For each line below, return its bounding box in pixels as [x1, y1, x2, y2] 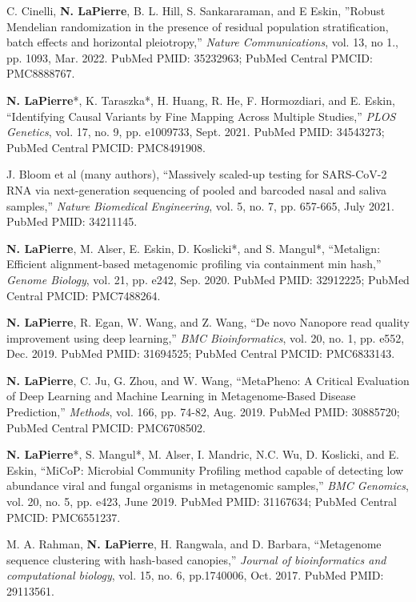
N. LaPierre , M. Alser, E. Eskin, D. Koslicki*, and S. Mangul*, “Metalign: [6, 239, 381, 256]
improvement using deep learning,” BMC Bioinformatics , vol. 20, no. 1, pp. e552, [6, 329, 405, 346]
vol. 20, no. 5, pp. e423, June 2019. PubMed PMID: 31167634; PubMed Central [6, 493, 397, 510]
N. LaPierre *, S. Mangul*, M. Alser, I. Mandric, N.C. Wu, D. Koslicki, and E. [6, 446, 399, 463]
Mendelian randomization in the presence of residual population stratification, [6, 18, 389, 34]
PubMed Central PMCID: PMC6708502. [6, 419, 206, 435]
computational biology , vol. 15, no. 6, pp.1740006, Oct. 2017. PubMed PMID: [6, 567, 384, 584]
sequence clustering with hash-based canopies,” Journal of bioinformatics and [6, 551, 386, 568]
